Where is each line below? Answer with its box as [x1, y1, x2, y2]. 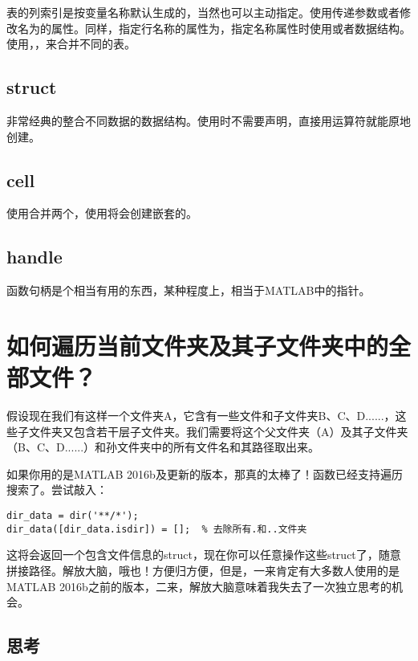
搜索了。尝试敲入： [6, 481, 108, 498]
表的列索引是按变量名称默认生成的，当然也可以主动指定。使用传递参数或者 [6, 4, 400, 20]
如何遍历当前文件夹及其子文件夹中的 [6, 328, 389, 361]
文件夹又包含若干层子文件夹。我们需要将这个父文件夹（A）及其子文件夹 [28, 422, 408, 439]
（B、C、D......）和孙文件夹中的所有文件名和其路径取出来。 [6, 439, 320, 455]
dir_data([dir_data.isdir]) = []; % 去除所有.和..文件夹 [6, 523, 307, 535]
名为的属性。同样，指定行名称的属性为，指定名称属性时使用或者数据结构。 [17, 19, 411, 36]
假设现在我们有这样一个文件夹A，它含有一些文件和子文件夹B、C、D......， [6, 407, 396, 424]
